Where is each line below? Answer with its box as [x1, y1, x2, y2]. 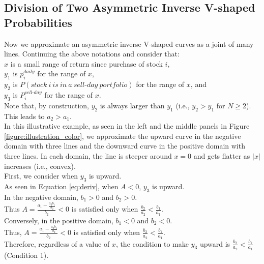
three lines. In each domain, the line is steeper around [4, 150, 172, 161]
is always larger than [100, 100, 165, 110]
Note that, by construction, [4, 100, 89, 110]
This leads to [4, 110, 45, 121]
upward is [199, 238, 230, 249]
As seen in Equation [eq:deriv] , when [4, 181, 119, 191]
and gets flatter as [193, 150, 250, 161]
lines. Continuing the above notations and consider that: [4, 48, 180, 59]
